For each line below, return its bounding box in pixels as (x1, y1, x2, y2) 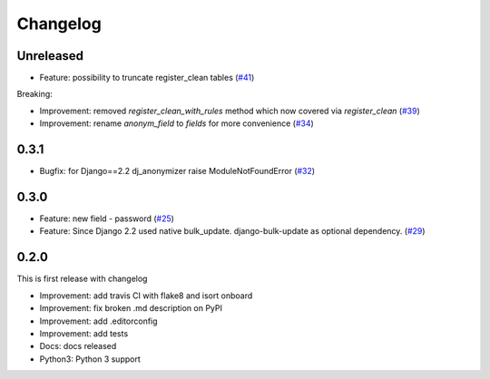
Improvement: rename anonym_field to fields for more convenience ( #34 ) (39, 118, 315, 129)
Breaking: (16, 89, 54, 100)
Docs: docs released (39, 341, 117, 352)
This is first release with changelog (16, 273, 148, 285)
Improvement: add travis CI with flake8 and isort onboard (39, 290, 253, 301)
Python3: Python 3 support (39, 354, 141, 364)
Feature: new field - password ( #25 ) (39, 213, 174, 224)
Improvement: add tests (39, 327, 129, 339)
